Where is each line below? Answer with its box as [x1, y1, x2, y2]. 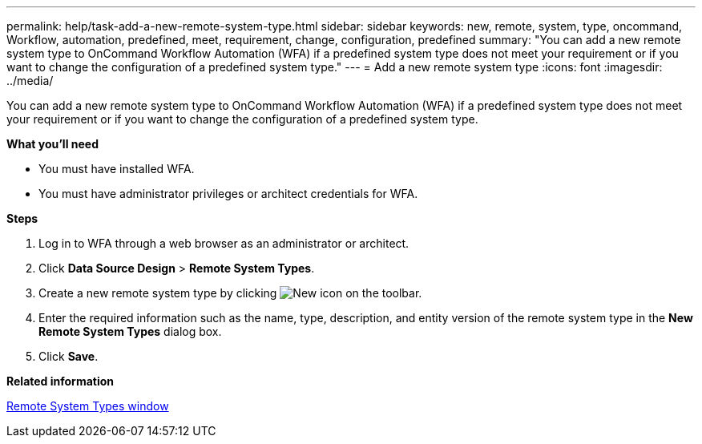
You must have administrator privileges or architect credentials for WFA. [38, 187, 418, 200]
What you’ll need [6, 137, 99, 151]
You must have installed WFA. [38, 162, 195, 176]
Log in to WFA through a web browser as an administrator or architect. [38, 236, 409, 250]
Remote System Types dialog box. [38, 325, 222, 338]
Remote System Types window [6, 399, 169, 413]
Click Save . [38, 349, 99, 363]
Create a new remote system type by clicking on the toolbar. [38, 286, 422, 300]
